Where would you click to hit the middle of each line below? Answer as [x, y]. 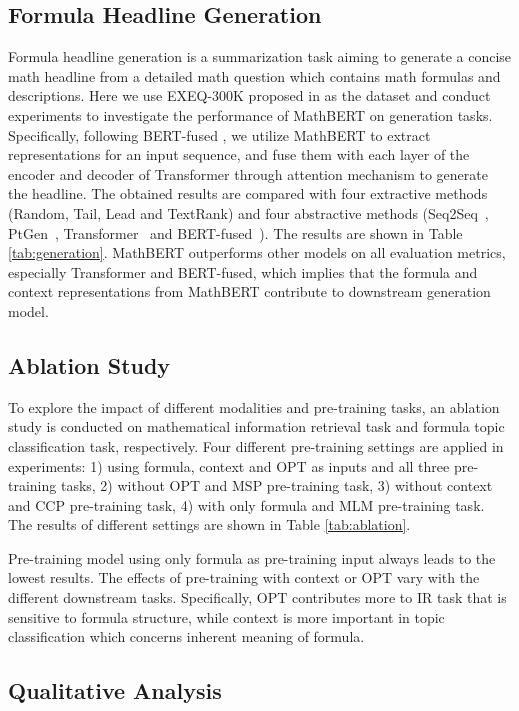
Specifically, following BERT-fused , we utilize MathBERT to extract [219, 134]
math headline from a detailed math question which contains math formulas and [254, 75]
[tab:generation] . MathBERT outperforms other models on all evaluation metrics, [257, 252]
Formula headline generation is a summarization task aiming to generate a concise [260, 56]
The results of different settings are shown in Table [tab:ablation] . [209, 524]
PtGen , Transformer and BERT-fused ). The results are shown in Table [235, 232]
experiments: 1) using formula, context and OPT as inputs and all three [229, 465]
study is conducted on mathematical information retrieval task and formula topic [256, 426]
